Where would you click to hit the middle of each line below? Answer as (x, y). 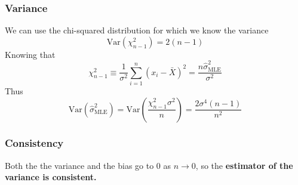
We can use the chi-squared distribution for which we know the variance (137, 30)
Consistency (34, 143)
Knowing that (30, 54)
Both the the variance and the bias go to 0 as (88, 165)
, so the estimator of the (244, 165)
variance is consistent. (51, 177)
